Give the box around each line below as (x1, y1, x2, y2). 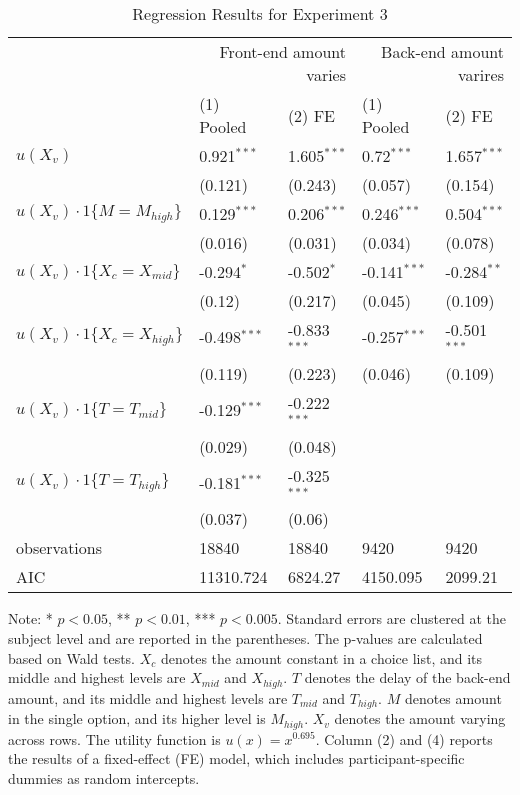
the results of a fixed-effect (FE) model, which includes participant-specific (8, 748, 465, 769)
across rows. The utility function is (8, 728, 221, 749)
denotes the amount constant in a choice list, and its (160, 647, 483, 668)
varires (458, 63, 504, 86)
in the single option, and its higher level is (8, 708, 266, 729)
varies (306, 63, 347, 86)
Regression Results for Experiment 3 (132, 2, 388, 25)
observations (16, 536, 103, 560)
